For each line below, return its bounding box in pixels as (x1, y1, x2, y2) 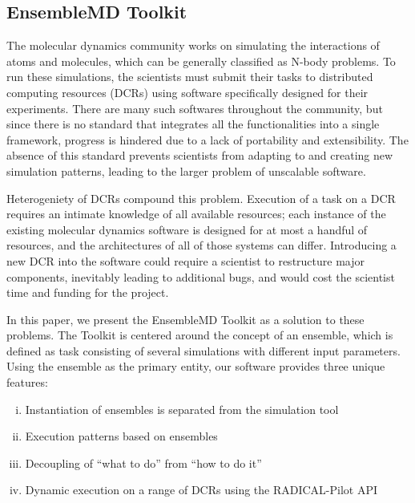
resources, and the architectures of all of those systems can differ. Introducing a (6, 237, 397, 254)
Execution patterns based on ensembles (25, 428, 218, 444)
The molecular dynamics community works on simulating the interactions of (6, 37, 380, 54)
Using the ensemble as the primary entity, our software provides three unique (6, 358, 385, 375)
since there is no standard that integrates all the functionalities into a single (6, 116, 380, 132)
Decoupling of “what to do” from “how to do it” (25, 454, 262, 471)
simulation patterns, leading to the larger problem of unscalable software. (6, 162, 366, 179)
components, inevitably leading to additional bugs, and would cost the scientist (6, 268, 395, 285)
